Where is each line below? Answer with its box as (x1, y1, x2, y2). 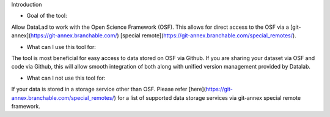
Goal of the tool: (26, 12, 67, 20)
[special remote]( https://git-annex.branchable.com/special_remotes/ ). (120, 32, 296, 39)
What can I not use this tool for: (26, 74, 106, 81)
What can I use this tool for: (26, 43, 96, 50)
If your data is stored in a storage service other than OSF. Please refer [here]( (11, 86, 206, 93)
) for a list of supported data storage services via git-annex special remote (114, 94, 301, 101)
